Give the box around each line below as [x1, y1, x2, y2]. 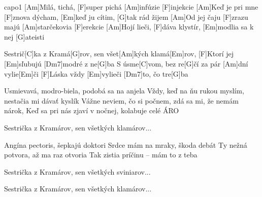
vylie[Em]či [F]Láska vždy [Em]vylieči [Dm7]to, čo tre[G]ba [4, 68, 188, 79]
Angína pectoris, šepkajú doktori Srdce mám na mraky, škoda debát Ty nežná [4, 139, 247, 150]
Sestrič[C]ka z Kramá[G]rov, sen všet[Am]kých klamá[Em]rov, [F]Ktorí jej [4, 48, 234, 59]
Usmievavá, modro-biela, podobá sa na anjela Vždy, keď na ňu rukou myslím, [4, 85, 244, 96]
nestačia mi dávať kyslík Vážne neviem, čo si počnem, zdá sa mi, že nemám [4, 95, 239, 106]
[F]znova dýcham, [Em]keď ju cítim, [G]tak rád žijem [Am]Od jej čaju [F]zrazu [4, 11, 248, 22]
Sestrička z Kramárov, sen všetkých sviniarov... [4, 166, 151, 177]
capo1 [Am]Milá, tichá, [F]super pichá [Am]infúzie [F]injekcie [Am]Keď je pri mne [4, 2, 258, 12]
